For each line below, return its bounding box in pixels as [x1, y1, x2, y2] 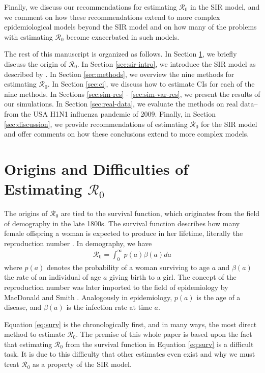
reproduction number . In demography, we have [4, 237, 152, 248]
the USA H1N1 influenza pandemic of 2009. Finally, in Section [21, 108, 216, 119]
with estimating [4, 31, 53, 42]
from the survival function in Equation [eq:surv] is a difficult [65, 338, 254, 349]
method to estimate [4, 329, 65, 339]
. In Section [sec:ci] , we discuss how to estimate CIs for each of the [47, 78, 255, 89]
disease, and [4, 302, 42, 312]
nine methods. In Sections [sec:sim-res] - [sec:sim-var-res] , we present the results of [4, 88, 260, 99]
